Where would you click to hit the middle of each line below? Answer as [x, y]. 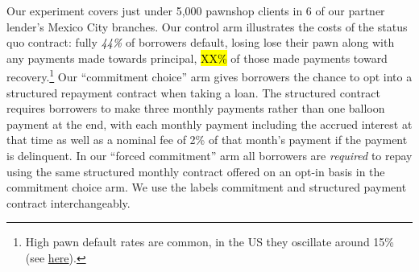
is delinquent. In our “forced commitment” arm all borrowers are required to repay [209, 155]
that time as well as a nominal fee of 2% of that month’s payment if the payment [207, 140]
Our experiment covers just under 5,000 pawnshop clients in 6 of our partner [196, 10]
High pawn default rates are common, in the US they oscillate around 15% [210, 242]
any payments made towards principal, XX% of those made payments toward [197, 58]
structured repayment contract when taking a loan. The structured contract [193, 92]
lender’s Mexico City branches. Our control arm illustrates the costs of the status [207, 26]
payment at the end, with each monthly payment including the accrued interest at [209, 124]
